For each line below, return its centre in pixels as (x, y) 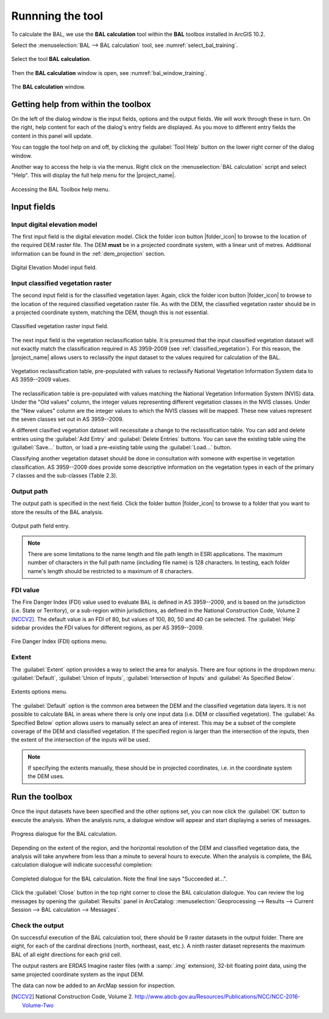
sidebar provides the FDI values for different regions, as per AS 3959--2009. (108, 627)
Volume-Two (38, 1005)
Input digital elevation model (54, 224)
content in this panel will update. (52, 136)
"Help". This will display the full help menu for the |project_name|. (94, 175)
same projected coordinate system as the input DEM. (78, 974)
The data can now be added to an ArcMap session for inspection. (94, 985)
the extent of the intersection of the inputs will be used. (81, 740)
